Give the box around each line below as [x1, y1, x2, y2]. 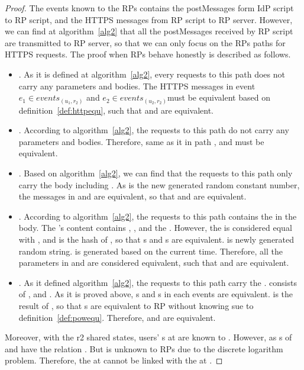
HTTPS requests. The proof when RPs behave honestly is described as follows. [5, 48, 291, 60]
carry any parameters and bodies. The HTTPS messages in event [18, 79, 256, 92]
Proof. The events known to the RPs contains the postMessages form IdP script [5, 2, 294, 14]
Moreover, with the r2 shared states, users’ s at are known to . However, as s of [5, 331, 292, 343]
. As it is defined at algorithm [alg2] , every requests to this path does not [18, 67, 285, 80]
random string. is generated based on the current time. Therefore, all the [18, 244, 283, 257]
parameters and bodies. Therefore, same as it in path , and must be [18, 135, 264, 147]
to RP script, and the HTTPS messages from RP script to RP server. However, [5, 13, 293, 25]
